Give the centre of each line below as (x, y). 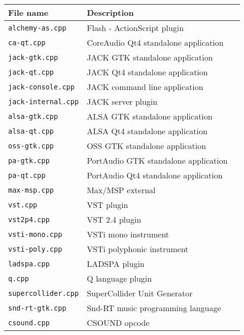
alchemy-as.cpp (37, 28)
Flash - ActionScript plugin (135, 28)
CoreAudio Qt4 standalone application (155, 42)
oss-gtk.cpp (31, 146)
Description (110, 12)
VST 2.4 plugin (114, 219)
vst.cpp (23, 205)
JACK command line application (145, 87)
